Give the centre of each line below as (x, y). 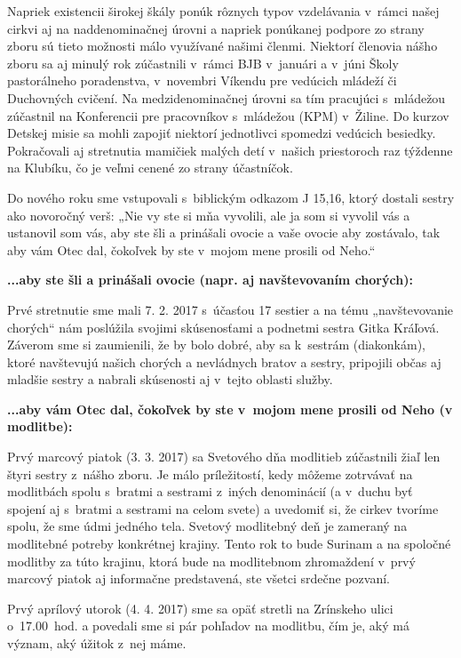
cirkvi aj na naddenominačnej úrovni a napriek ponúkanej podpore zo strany (216, 28)
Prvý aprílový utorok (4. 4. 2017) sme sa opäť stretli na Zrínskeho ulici (200, 608)
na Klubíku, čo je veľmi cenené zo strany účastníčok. (150, 168)
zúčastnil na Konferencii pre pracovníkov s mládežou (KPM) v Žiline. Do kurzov (228, 115)
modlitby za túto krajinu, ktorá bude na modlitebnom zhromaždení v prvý (211, 561)
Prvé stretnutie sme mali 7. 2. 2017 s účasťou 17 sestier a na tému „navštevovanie (230, 309)
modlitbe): (40, 426)
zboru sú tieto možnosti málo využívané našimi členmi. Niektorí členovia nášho (223, 46)
